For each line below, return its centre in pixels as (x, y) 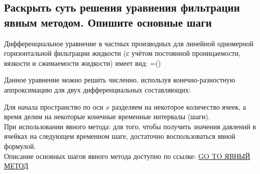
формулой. (20, 146)
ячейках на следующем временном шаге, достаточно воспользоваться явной (120, 136)
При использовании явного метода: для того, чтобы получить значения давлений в (130, 126)
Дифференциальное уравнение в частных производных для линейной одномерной (129, 43)
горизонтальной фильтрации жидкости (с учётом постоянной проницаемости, (122, 53)
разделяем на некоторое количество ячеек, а (179, 106)
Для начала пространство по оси (54, 106)
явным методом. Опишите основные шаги (108, 22)
